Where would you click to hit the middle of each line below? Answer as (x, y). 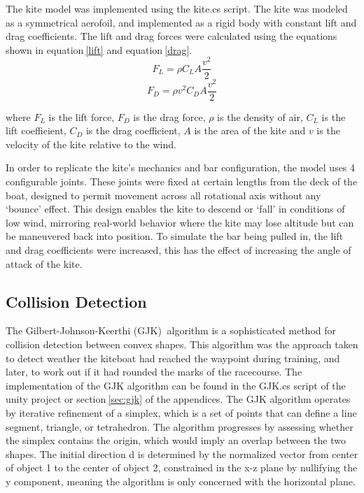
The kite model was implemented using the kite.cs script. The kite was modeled (177, 8)
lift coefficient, (36, 130)
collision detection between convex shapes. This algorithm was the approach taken (182, 344)
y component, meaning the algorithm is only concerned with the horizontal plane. (181, 481)
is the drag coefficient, (133, 130)
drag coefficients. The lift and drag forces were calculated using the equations (171, 36)
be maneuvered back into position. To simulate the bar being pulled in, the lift (175, 236)
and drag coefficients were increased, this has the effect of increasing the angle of (178, 250)
